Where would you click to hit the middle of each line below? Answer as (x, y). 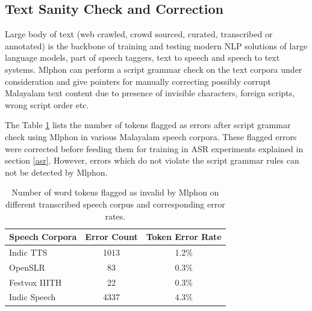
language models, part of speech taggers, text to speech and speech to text (142, 57)
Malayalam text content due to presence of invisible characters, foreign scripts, (150, 93)
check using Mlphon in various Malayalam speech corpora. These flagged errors (151, 136)
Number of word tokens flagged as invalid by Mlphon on (115, 192)
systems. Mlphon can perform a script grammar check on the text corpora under (154, 69)
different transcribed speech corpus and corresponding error (115, 204)
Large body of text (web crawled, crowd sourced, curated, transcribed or (139, 34)
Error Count (111, 237)
